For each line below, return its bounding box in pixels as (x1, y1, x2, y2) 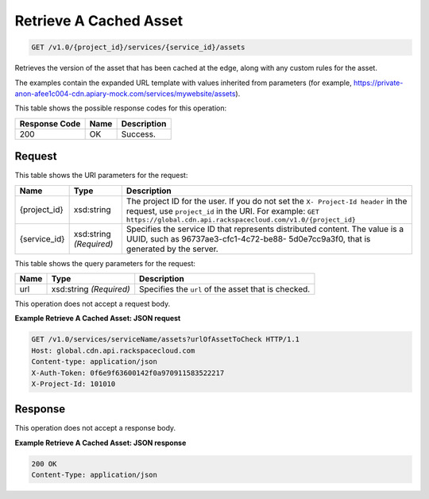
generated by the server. (126, 243, 218, 254)
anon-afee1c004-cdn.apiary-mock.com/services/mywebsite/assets (14, 88, 236, 99)
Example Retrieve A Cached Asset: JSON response (14, 438, 187, 447)
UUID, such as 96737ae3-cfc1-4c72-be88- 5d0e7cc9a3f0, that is (126, 233, 371, 244)
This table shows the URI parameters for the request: (14, 171, 188, 180)
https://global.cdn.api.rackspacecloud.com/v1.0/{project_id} (126, 215, 357, 224)
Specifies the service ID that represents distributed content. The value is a (126, 223, 404, 234)
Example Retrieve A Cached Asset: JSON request (14, 314, 181, 323)
